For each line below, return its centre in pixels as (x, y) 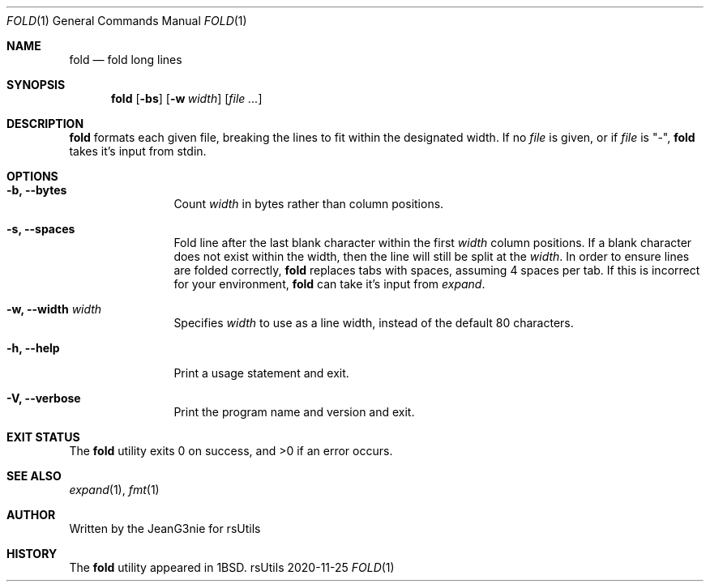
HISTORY (32, 554)
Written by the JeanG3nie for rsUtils (165, 528)
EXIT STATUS (43, 437)
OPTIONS (32, 176)
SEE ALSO (34, 476)
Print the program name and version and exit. (294, 412)
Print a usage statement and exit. (261, 373)
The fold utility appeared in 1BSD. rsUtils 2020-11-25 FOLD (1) (232, 567)
